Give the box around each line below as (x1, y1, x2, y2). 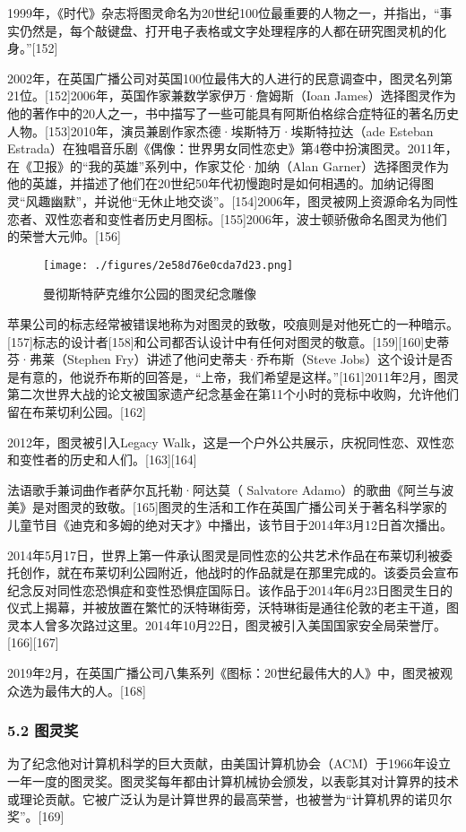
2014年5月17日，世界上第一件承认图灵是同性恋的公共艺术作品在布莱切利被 (7, 545, 440, 564)
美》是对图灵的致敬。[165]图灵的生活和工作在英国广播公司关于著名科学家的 (7, 498, 447, 516)
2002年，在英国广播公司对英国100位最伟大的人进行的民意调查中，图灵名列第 (7, 68, 453, 87)
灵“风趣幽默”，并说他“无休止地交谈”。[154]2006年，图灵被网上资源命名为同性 (7, 191, 459, 210)
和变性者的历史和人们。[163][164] (7, 450, 197, 469)
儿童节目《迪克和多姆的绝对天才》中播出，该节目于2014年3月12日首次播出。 (7, 515, 453, 533)
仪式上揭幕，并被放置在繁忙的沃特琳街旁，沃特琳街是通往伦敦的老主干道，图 (7, 598, 459, 617)
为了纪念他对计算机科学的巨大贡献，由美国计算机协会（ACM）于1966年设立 (7, 754, 452, 773)
